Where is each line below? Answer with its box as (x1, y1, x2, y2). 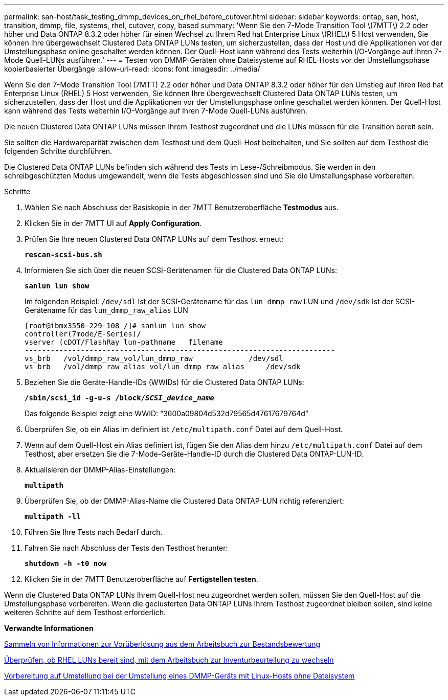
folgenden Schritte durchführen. (4, 147, 113, 155)
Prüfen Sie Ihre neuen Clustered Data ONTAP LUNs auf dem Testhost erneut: (25, 235, 284, 243)
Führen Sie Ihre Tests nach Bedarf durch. (25, 528, 163, 536)
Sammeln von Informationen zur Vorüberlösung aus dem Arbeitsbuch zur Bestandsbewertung (4, 640, 321, 648)
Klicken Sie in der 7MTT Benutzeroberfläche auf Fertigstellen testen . (25, 575, 258, 583)
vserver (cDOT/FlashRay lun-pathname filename (25, 338, 223, 346)
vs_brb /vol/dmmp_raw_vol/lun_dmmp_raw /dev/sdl (25, 354, 283, 363)
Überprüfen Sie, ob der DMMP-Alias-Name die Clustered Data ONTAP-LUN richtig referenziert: (25, 496, 344, 505)
